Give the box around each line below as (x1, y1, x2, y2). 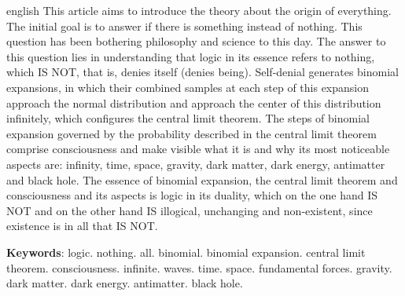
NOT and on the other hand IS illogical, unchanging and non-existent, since (6, 202, 373, 218)
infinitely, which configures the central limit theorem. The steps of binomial (6, 110, 370, 126)
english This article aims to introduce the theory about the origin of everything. (6, 2, 392, 18)
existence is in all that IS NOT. (6, 217, 158, 234)
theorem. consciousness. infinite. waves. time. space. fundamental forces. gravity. (6, 259, 392, 276)
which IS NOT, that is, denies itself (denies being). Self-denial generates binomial (6, 64, 399, 80)
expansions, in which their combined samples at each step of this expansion (6, 79, 370, 95)
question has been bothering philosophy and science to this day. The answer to (6, 33, 386, 49)
